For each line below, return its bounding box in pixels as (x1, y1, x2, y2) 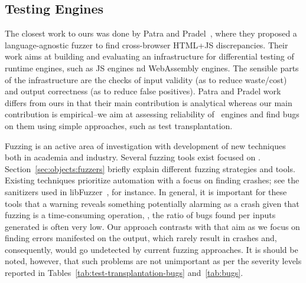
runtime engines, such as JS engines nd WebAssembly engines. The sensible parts (5, 61, 299, 74)
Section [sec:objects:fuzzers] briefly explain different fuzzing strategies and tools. (5, 162, 295, 175)
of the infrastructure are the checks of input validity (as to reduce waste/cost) (5, 73, 287, 85)
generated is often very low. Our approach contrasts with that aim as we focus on (5, 220, 300, 232)
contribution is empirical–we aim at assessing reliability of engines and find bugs (5, 108, 300, 120)
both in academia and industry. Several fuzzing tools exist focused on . (5, 151, 261, 163)
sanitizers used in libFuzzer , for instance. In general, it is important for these (5, 185, 287, 198)
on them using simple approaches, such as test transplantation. (5, 119, 233, 131)
